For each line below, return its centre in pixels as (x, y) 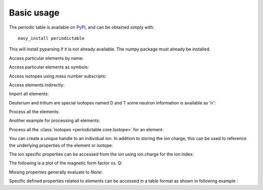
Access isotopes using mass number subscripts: (58, 76)
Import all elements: (29, 94)
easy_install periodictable (51, 38)
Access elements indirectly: (37, 85)
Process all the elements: (34, 112)
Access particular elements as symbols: (49, 67)
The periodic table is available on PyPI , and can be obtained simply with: (82, 27)
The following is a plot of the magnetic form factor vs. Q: (66, 163)
